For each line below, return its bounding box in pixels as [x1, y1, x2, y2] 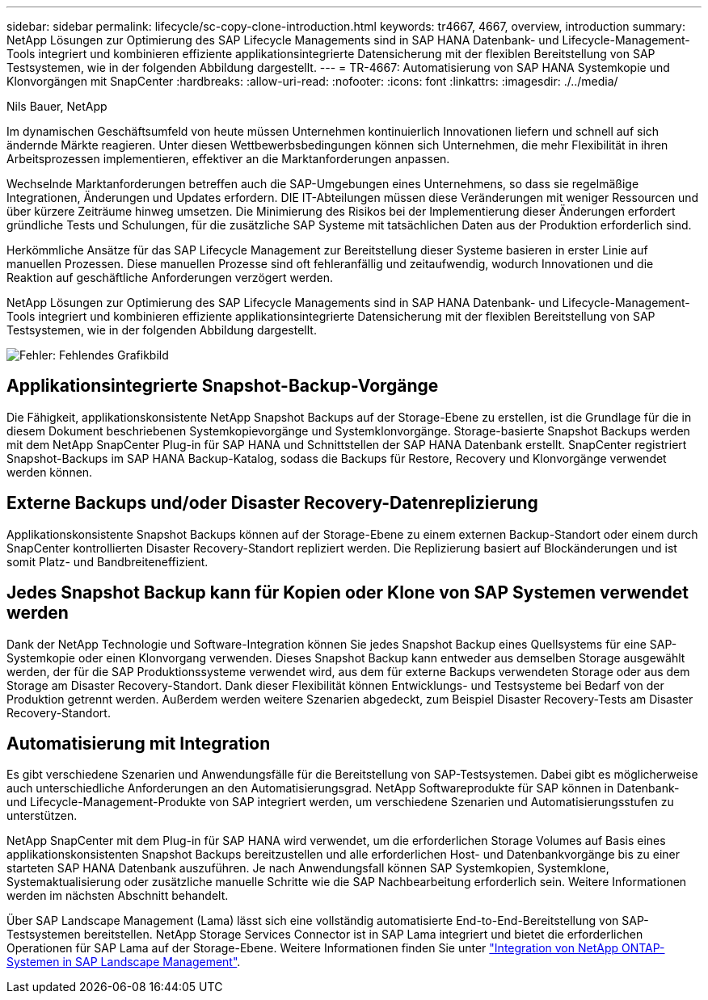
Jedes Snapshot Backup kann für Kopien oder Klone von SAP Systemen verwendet [6, 582, 689, 603]
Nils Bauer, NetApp [6, 99, 107, 113]
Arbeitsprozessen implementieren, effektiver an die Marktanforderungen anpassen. [6, 152, 450, 166]
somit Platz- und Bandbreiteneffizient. [6, 554, 209, 569]
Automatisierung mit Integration [6, 733, 271, 754]
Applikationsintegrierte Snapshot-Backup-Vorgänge [6, 376, 439, 397]
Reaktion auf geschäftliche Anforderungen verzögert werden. [6, 271, 333, 284]
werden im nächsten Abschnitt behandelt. [6, 889, 229, 903]
